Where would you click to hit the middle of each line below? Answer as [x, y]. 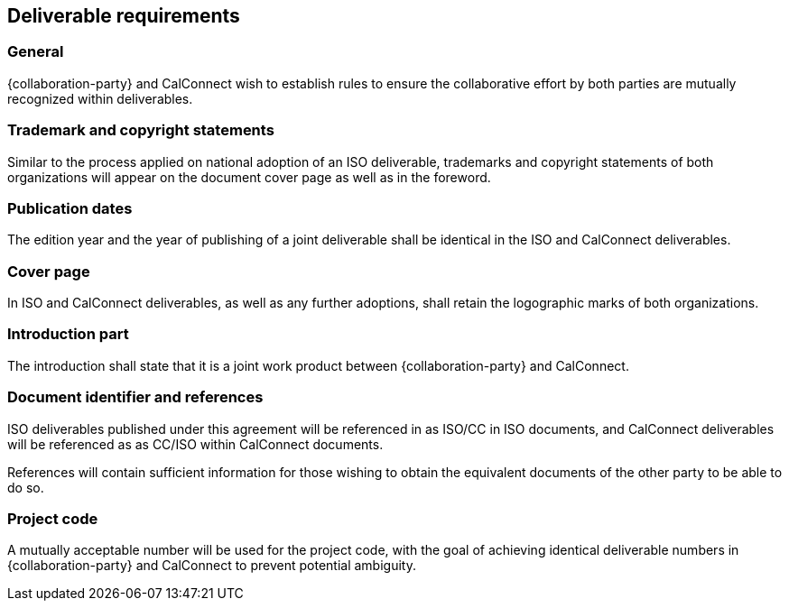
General [36, 52]
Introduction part [68, 334]
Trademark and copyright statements [141, 130]
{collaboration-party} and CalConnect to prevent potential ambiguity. [212, 566]
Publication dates [70, 208]
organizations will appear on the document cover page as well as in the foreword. [249, 177]
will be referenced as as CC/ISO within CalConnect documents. [195, 444]
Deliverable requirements [124, 16]
